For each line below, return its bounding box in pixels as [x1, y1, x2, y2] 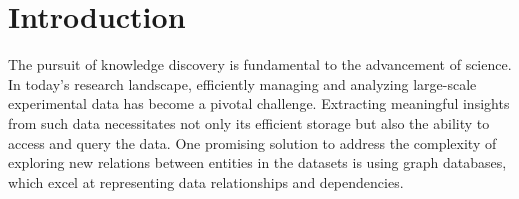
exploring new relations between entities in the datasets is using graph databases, [8, 152, 507, 173]
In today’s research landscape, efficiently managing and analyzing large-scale [8, 73, 477, 94]
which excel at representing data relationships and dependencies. [8, 171, 404, 192]
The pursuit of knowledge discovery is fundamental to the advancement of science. [8, 54, 512, 75]
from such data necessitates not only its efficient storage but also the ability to [8, 112, 490, 133]
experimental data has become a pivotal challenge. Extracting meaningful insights [8, 93, 510, 114]
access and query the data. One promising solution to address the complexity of [8, 132, 497, 153]
